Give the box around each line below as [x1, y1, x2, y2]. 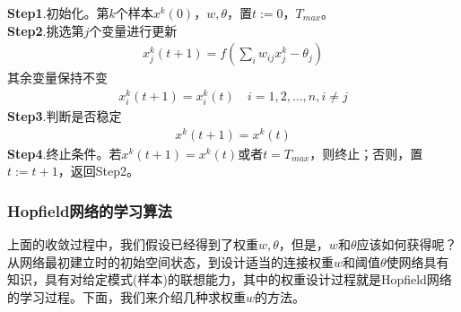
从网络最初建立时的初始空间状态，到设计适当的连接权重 [7, 252, 334, 271]
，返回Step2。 [57, 161, 140, 180]
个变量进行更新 [89, 21, 178, 39]
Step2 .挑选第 [7, 21, 84, 39]
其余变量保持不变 [7, 68, 108, 87]
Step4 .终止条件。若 [7, 143, 122, 162]
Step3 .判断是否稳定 [7, 107, 122, 126]
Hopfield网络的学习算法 [7, 199, 172, 221]
